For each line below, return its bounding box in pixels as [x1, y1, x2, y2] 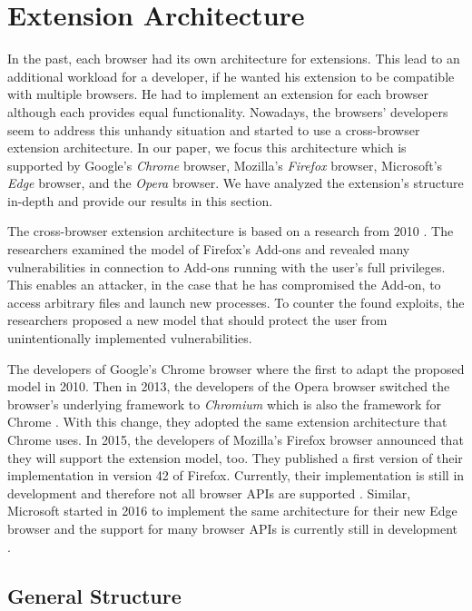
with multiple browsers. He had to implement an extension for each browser [7, 84, 429, 103]
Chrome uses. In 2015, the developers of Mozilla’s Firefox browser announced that [7, 430, 464, 448]
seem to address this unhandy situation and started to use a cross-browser [7, 120, 420, 139]
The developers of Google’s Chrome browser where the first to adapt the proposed [7, 359, 465, 378]
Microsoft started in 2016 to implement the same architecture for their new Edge [7, 501, 457, 520]
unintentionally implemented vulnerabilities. [7, 329, 252, 348]
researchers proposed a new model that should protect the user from [7, 310, 388, 330]
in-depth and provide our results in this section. [7, 191, 273, 210]
